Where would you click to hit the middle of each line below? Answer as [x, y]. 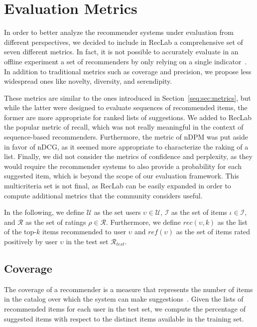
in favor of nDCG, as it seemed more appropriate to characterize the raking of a [126, 146]
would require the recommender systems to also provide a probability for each [123, 166]
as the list [232, 222]
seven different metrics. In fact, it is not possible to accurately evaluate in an [121, 52]
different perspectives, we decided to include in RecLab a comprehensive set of [124, 42]
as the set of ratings [56, 222]
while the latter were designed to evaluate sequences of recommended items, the [126, 107]
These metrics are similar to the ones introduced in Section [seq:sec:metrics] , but [128, 97]
